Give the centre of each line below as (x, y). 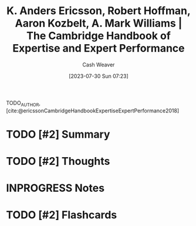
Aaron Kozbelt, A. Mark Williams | (99, 23)
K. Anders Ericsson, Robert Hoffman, (99, 11)
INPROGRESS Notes (55, 188)
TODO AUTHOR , (23, 103)
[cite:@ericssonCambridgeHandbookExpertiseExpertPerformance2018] (93, 111)
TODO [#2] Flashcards (62, 215)
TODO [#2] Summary (58, 134)
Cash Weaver (99, 64)
